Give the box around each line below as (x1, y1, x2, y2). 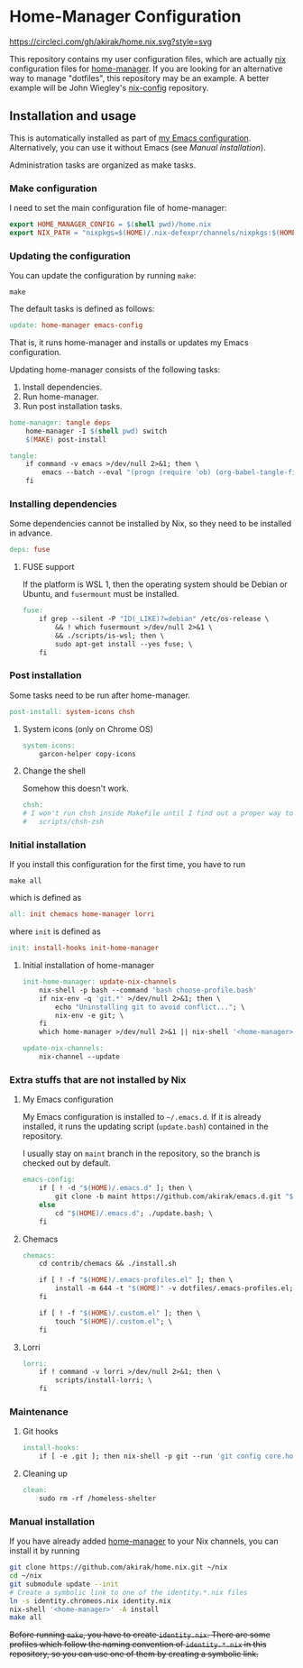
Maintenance (9, 1405, 69, 1417)
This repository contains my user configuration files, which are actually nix (9, 53, 287, 64)
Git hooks (22, 1426, 59, 1437)
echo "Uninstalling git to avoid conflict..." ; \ (55, 1003, 245, 1012)
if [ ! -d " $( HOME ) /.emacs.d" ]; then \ (39, 1184, 193, 1193)
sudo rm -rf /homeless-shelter (39, 1494, 157, 1503)
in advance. (9, 527, 53, 538)
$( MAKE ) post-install (25, 435, 106, 444)
